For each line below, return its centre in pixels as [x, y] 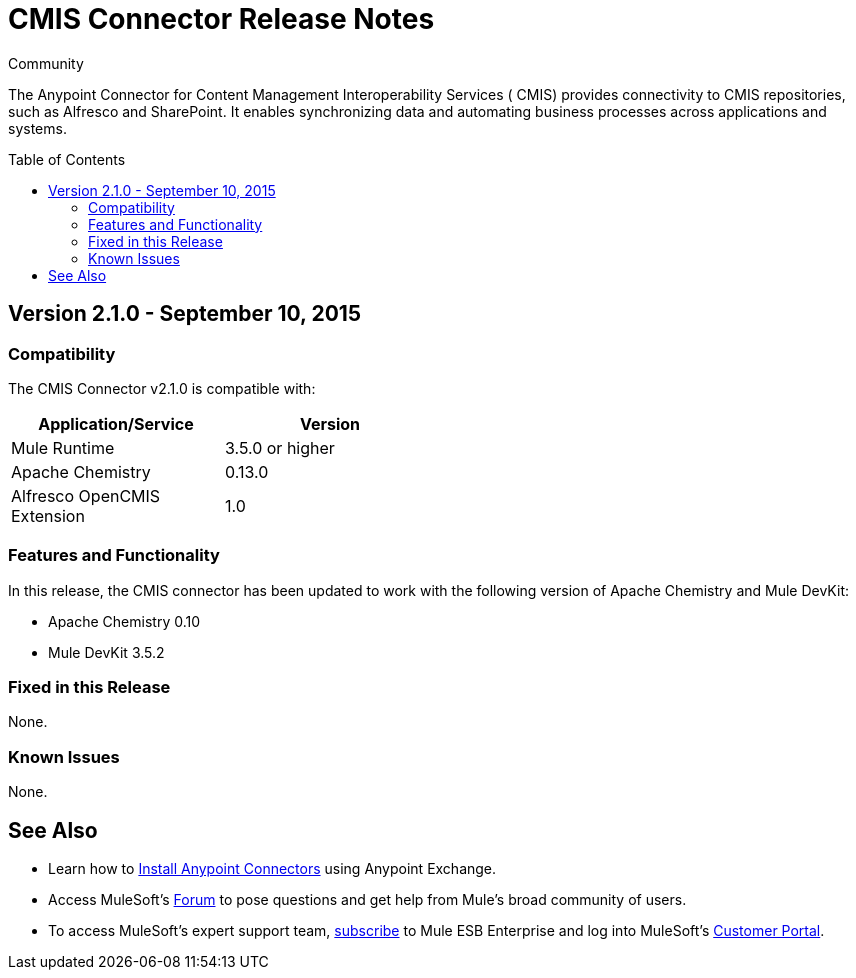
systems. [37, 128]
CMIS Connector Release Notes [221, 19]
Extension [48, 515]
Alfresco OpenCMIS [86, 495]
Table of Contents [67, 159]
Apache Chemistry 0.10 [124, 621]
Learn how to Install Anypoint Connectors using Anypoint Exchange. [272, 869]
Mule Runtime [63, 447]
